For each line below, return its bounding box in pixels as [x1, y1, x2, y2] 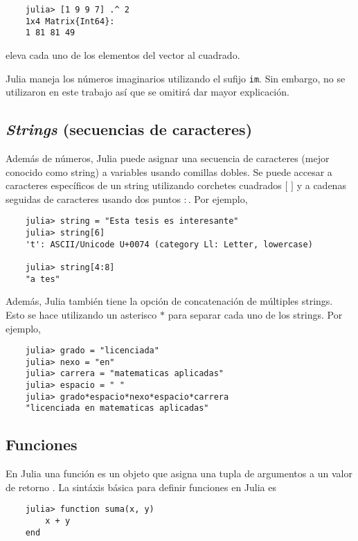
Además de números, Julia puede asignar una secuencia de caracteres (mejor [6, 151, 330, 166]
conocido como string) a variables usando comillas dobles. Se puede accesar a [6, 164, 332, 179]
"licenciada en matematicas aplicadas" [25, 403, 209, 414]
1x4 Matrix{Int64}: [25, 16, 115, 26]
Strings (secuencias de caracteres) [6, 118, 253, 140]
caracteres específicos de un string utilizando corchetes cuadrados [6, 178, 282, 193]
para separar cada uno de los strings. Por [168, 307, 343, 321]
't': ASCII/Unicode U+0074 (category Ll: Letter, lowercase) [25, 239, 313, 249]
